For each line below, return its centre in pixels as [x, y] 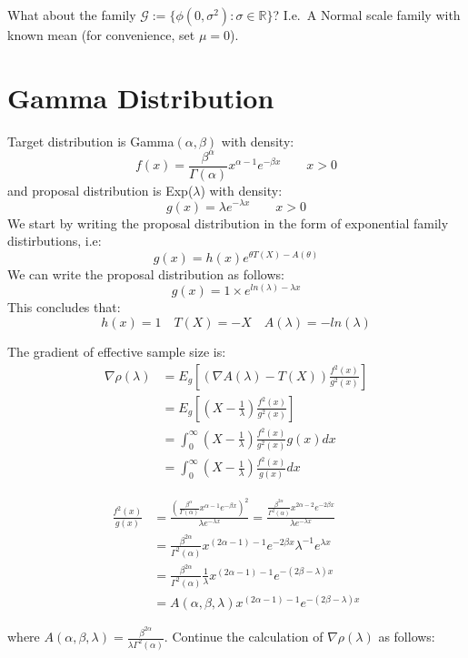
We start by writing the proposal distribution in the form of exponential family [228, 223]
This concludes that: [64, 307]
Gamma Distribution [141, 97]
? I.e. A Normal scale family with [367, 15]
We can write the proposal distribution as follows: [146, 273]
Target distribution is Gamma [91, 141]
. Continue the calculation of [244, 637]
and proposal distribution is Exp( [100, 190]
